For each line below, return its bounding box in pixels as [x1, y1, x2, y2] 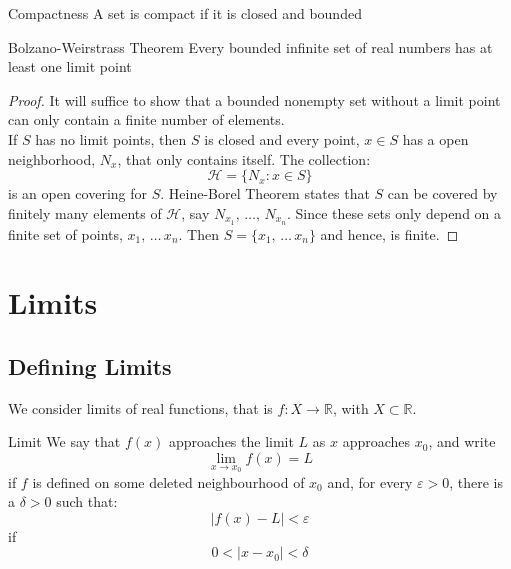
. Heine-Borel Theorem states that [160, 183, 370, 204]
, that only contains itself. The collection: [117, 148, 371, 169]
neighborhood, [8, 148, 96, 169]
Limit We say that [8, 431, 121, 452]
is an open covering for [8, 183, 147, 204]
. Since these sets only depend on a [286, 202, 502, 223]
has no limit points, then [35, 128, 187, 149]
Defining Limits [8, 350, 172, 381]
